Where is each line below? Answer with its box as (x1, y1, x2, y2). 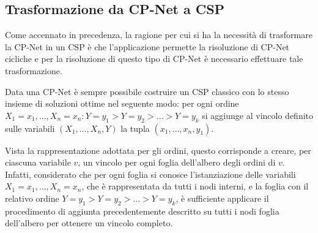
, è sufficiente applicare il (176, 191, 269, 204)
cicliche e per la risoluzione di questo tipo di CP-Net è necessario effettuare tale (5, 52, 303, 65)
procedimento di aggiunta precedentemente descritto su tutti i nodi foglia (5, 204, 279, 217)
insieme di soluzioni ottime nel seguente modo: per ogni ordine (5, 97, 239, 110)
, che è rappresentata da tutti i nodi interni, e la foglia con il (81, 180, 309, 193)
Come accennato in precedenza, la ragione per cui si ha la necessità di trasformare (5, 28, 312, 41)
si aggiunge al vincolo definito (202, 109, 314, 121)
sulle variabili (5, 121, 55, 134)
